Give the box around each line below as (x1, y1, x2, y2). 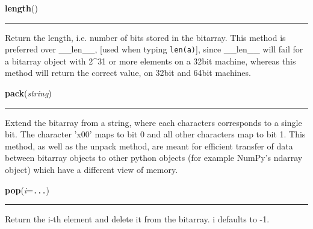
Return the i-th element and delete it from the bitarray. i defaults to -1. (5, 213, 270, 225)
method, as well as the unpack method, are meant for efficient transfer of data (5, 139, 293, 152)
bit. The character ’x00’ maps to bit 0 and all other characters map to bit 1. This (5, 128, 306, 140)
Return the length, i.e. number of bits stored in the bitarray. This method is (5, 31, 286, 43)
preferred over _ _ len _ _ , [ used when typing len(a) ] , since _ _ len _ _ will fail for (5, 43, 303, 55)
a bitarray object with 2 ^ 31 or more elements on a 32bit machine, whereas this (5, 54, 296, 67)
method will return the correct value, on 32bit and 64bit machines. (5, 66, 251, 79)
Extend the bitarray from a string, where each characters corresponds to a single (5, 116, 302, 128)
